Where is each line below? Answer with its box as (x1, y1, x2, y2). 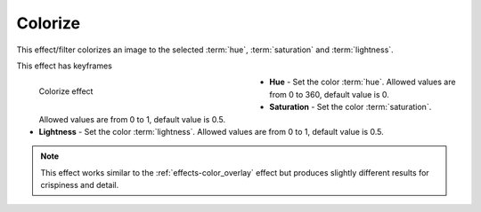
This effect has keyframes (16, 60, 113, 71)
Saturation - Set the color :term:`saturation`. (269, 102, 432, 113)
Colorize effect (38, 86, 94, 97)
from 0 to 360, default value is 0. (269, 89, 389, 99)
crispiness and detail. (40, 180, 119, 191)
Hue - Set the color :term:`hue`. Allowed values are (269, 76, 456, 88)
